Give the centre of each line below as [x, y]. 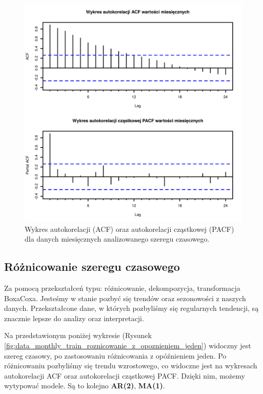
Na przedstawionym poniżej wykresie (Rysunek [78, 335]
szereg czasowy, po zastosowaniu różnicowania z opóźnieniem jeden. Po [115, 355]
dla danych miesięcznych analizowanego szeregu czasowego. [117, 239]
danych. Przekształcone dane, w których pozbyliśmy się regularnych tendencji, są [131, 308]
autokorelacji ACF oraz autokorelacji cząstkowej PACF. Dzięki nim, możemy [125, 375]
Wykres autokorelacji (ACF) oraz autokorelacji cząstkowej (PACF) [129, 229]
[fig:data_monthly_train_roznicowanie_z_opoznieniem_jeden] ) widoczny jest [128, 345]
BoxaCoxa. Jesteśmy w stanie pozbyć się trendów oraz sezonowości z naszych [125, 298]
